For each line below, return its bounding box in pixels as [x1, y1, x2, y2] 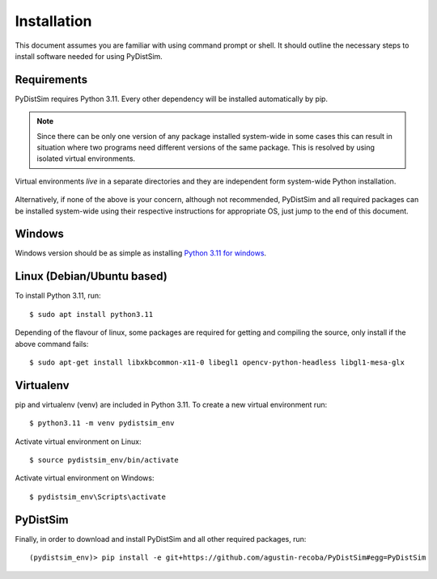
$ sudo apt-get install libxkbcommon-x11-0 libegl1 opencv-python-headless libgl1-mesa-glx [29, 357, 405, 367]
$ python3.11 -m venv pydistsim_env [29, 419, 175, 428]
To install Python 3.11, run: [15, 291, 101, 301]
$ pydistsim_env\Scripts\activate [29, 492, 166, 501]
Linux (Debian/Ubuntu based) [15, 269, 168, 283]
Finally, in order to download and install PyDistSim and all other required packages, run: [15, 534, 307, 543]
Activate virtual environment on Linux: [15, 437, 142, 446]
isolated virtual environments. [36, 154, 136, 163]
